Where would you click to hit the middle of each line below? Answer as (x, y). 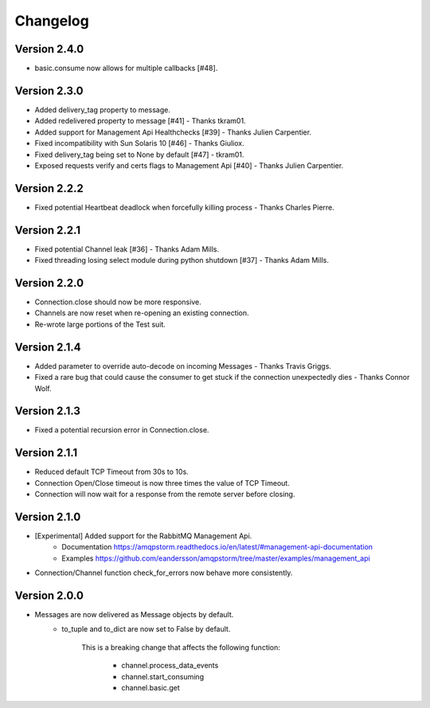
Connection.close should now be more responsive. (118, 302)
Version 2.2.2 (49, 188)
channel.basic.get (150, 688)
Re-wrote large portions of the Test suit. (100, 324)
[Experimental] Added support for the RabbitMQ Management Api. (143, 536)
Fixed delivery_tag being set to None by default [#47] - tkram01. (139, 155)
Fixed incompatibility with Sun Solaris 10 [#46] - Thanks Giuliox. (139, 143)
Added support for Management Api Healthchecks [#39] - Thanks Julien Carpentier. (173, 132)
